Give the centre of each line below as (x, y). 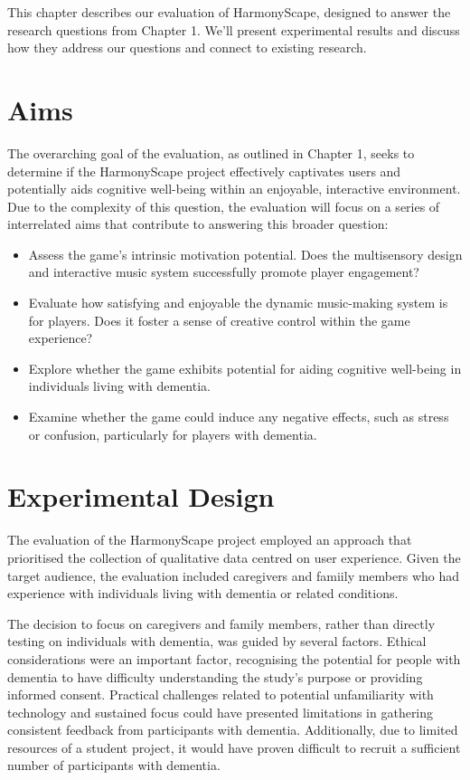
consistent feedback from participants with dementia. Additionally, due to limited (233, 730)
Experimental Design (141, 496)
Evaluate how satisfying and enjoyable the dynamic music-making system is (238, 303)
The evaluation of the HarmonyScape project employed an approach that (210, 540)
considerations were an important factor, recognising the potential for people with (234, 658)
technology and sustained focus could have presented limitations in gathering (221, 712)
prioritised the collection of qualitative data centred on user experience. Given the (234, 557)
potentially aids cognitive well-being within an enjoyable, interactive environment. (234, 189)
